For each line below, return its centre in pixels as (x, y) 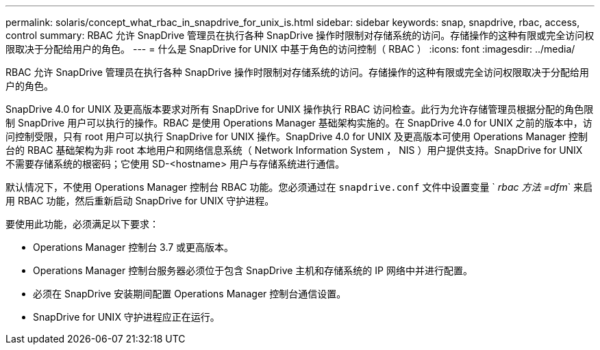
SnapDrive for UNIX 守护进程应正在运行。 (126, 317)
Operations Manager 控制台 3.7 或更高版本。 (134, 247)
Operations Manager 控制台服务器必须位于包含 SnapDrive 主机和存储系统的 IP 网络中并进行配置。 (253, 270)
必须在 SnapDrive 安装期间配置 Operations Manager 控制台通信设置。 (190, 294)
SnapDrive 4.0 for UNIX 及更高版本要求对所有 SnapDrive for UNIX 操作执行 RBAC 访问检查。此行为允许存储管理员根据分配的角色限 (300, 109)
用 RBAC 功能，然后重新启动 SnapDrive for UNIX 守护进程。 (140, 201)
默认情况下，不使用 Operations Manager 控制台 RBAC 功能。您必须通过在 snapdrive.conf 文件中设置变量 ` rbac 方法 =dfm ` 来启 (299, 187)
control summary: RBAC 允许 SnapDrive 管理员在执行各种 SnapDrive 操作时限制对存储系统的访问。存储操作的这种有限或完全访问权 (300, 35)
